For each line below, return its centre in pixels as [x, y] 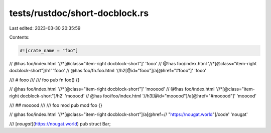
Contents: [19, 37]
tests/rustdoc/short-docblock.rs [79, 13]
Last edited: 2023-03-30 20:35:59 [45, 28]
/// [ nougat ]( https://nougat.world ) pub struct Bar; [60, 123]
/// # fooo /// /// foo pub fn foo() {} [44, 80]
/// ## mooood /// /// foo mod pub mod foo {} [56, 105]
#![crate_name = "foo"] [49, 50]
